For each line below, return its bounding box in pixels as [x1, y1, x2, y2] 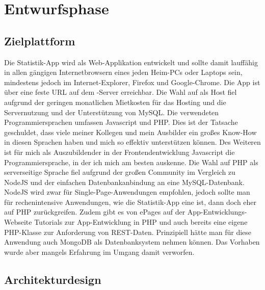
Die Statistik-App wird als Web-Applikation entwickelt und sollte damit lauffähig [4, 57, 258, 67]
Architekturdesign [4, 271, 101, 287]
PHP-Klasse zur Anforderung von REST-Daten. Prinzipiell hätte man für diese [4, 226, 252, 237]
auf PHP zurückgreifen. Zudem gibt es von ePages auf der [4, 206, 185, 217]
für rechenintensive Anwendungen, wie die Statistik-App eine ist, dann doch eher [4, 196, 257, 207]
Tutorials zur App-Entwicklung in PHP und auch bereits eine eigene [34, 217, 248, 227]
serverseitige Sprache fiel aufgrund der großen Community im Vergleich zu [4, 167, 235, 177]
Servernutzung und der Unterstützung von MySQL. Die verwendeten [4, 107, 219, 117]
